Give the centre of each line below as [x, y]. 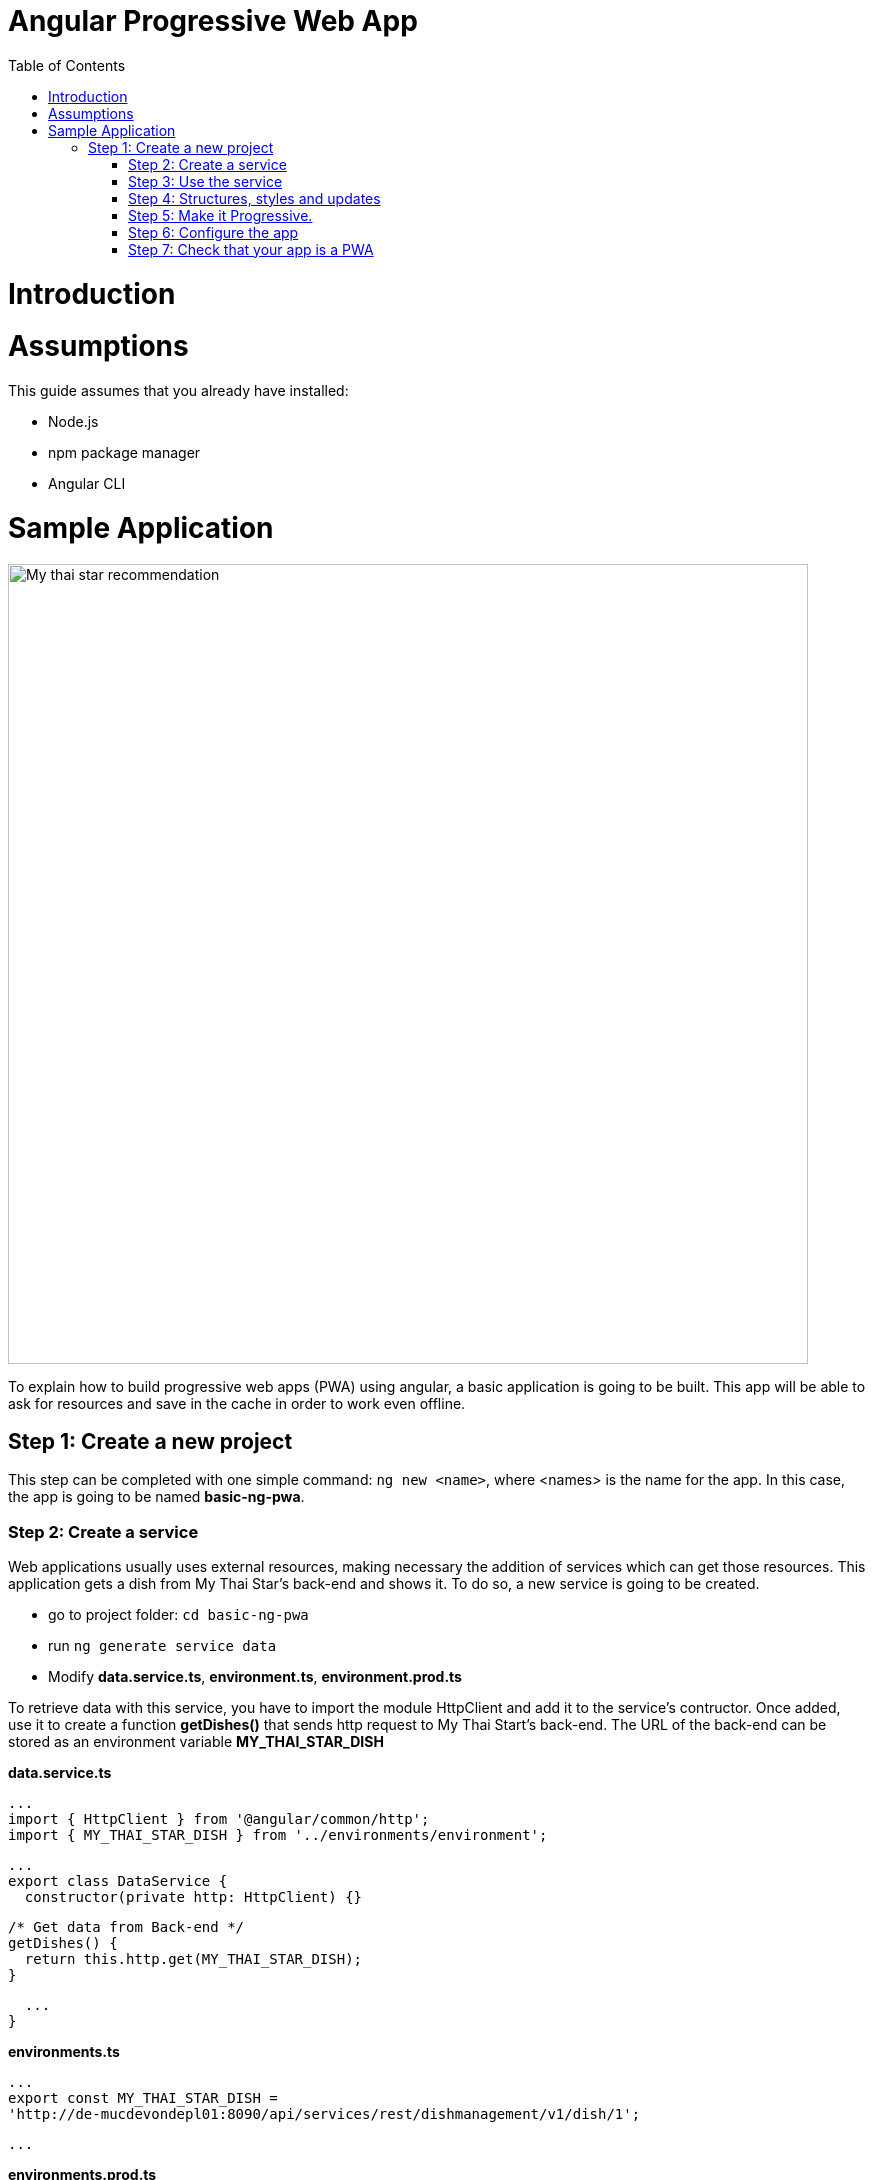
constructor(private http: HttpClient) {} [193, 1897]
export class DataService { [118, 1881]
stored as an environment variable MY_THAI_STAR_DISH [196, 1742]
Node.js [73, 421]
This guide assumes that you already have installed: [178, 390]
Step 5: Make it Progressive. [220, 215]
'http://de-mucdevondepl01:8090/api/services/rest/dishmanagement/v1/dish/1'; [324, 2114]
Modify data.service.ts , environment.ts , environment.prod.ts [255, 1677]
